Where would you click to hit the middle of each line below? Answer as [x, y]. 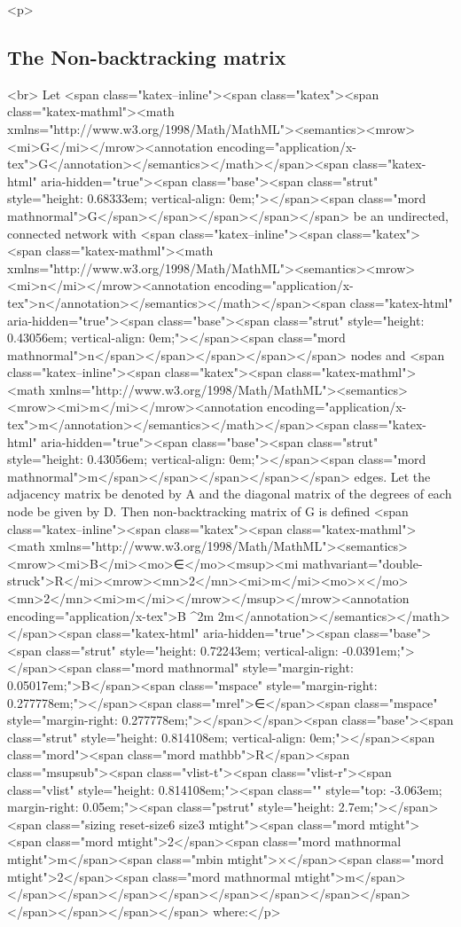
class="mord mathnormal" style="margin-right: [225, 668]
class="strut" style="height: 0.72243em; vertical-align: [192, 650]
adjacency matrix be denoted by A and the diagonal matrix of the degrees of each [230, 494]
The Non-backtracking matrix [147, 56]
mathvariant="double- [362, 563]
